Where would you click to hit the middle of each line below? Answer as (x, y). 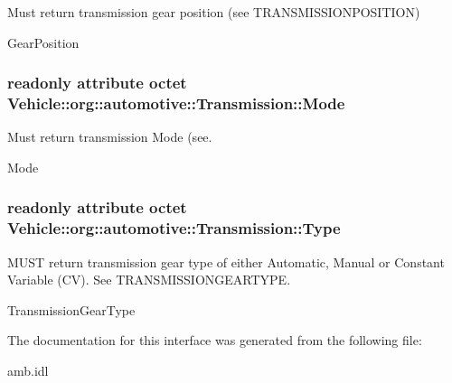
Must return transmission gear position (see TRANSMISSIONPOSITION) (214, 12)
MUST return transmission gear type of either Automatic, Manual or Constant (226, 262)
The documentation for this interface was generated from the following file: (215, 340)
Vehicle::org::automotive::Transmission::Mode (176, 103)
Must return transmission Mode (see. (110, 137)
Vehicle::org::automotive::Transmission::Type (174, 228)
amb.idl (28, 371)
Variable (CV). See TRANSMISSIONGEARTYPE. (149, 280)
